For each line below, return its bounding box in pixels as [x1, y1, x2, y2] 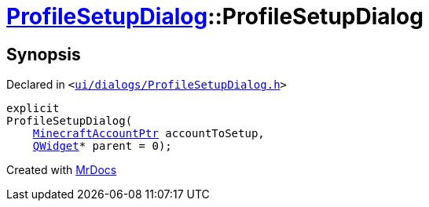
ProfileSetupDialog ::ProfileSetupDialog [6, 3, 423, 30]
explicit [6, 102, 60, 115]
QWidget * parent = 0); [32, 140, 172, 153]
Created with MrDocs [6, 163, 117, 177]
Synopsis [6, 44, 81, 64]
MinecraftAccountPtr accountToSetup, [32, 127, 265, 140]
